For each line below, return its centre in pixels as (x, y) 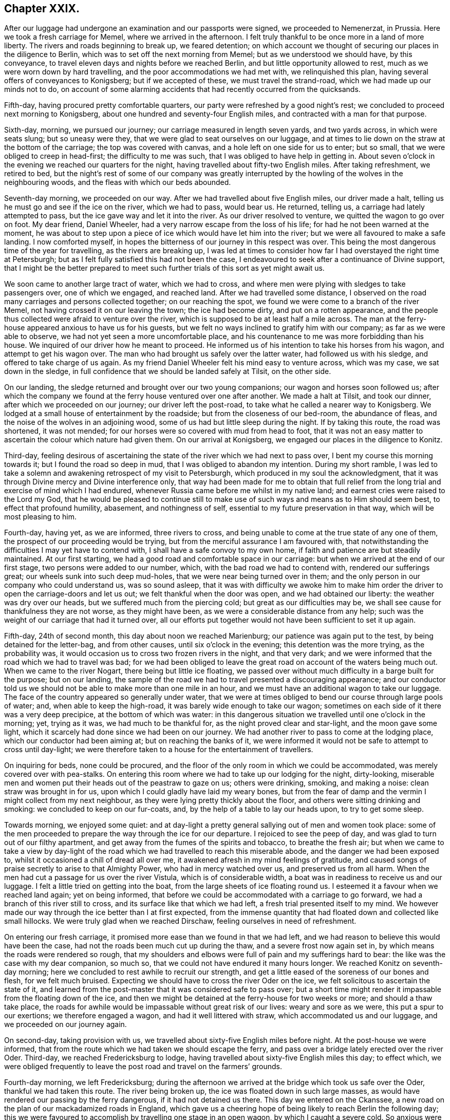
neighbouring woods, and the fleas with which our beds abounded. (118, 182)
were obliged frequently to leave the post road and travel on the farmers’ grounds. (143, 1067)
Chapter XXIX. (42, 8)
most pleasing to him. (41, 517)
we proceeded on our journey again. (65, 1024)
